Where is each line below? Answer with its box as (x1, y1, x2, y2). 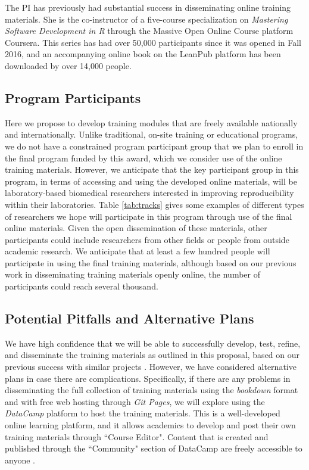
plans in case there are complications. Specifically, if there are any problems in (5, 372, 291, 384)
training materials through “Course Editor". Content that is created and (5, 430, 269, 443)
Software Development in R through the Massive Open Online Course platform (5, 24, 294, 37)
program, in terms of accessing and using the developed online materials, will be (5, 175, 297, 187)
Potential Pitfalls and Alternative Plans (5, 309, 254, 328)
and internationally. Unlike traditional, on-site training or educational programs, (5, 128, 298, 141)
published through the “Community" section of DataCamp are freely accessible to (5, 442, 302, 455)
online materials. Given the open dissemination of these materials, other (5, 222, 267, 234)
